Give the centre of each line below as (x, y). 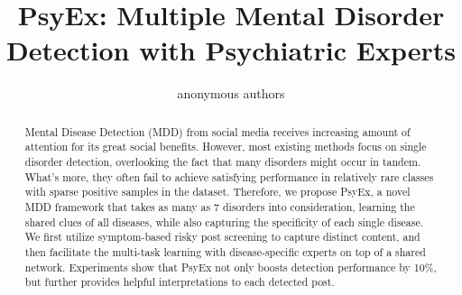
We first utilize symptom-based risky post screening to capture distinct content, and (222, 237)
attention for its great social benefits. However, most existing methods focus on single (226, 147)
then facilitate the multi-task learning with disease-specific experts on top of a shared (225, 251)
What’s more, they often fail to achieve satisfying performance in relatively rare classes (229, 176)
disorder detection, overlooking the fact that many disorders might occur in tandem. (223, 162)
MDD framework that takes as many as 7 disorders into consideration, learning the (220, 206)
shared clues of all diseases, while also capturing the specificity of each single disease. (224, 221)
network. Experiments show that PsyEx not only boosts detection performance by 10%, (231, 267)
